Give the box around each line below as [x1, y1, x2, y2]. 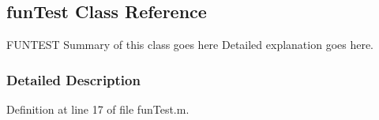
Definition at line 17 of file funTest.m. [6, 101, 189, 118]
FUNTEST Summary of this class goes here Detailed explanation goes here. [6, 36, 374, 53]
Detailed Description [6, 69, 141, 89]
